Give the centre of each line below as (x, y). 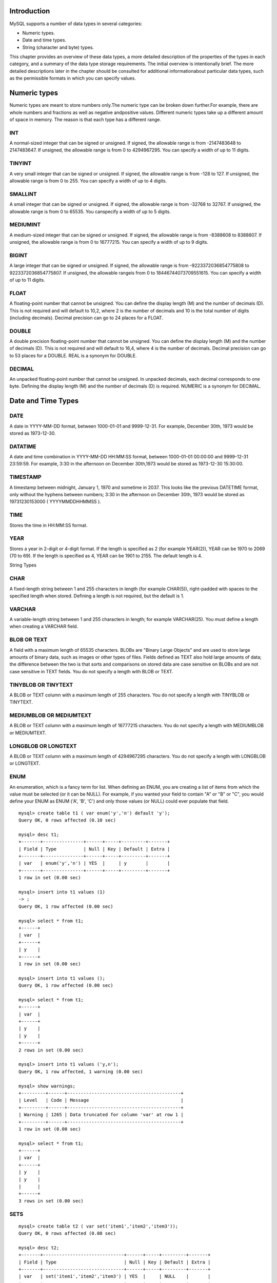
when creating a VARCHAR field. (44, 627)
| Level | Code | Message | (101, 1100)
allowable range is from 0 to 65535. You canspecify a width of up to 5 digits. (90, 211)
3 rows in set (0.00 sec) (51, 1201)
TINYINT (21, 163)
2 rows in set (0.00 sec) (51, 1050)
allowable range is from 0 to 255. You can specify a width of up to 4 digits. (88, 181)
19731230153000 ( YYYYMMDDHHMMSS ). (55, 502)
